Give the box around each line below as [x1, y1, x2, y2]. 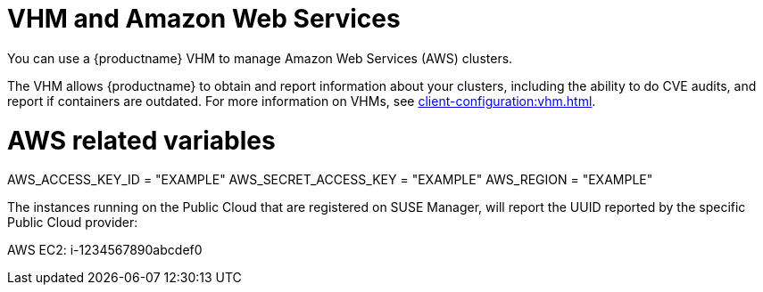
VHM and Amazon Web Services [7, 4, 401, 34]
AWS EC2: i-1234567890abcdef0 [7, 242, 203, 258]
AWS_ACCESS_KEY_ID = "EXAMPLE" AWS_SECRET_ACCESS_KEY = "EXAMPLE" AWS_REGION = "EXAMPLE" [7, 172, 653, 188]
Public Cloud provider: [7, 215, 138, 231]
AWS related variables [7, 125, 276, 156]
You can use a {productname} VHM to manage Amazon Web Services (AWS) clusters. [7, 50, 513, 66]
